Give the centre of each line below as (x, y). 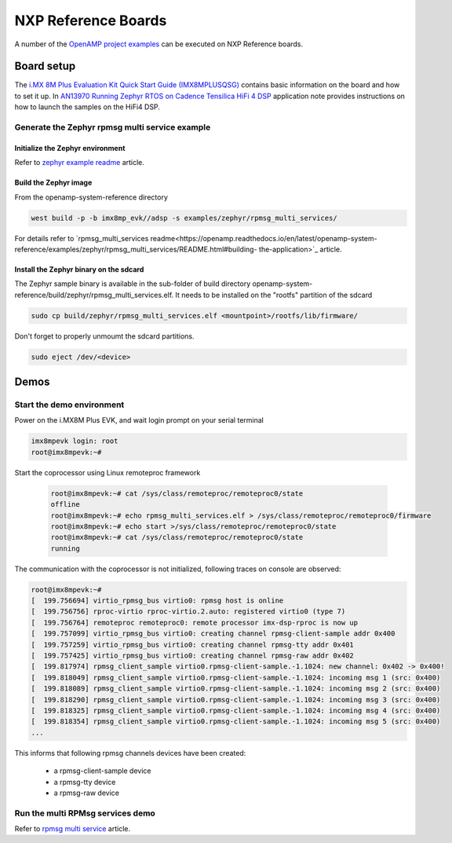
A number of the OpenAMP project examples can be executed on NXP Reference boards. (159, 44)
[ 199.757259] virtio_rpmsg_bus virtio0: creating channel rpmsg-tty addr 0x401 (193, 645)
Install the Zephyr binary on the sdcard (79, 269)
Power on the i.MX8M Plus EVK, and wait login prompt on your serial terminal (139, 420)
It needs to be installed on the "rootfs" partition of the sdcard (274, 295)
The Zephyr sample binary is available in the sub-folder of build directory (133, 284)
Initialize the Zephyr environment (70, 148)
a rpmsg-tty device (85, 782)
